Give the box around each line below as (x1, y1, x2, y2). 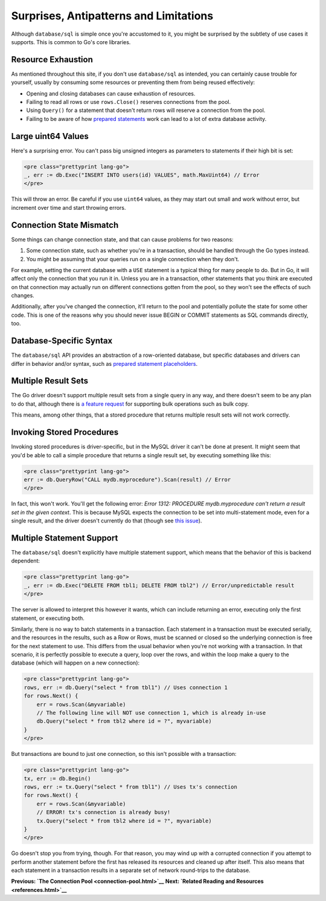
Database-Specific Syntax (11, 336, 113, 346)
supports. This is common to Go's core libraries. (11, 38, 131, 45)
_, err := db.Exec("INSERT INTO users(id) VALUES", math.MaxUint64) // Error (24, 172, 260, 178)
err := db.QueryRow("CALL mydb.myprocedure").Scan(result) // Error (24, 476, 231, 483)
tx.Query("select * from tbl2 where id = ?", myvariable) (36, 817, 212, 824)
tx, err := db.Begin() (24, 775, 91, 782)
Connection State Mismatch (11, 220, 119, 230)
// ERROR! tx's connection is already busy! (36, 809, 171, 816)
